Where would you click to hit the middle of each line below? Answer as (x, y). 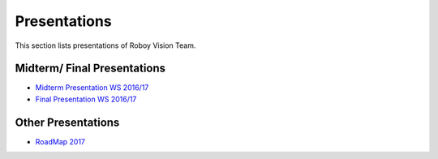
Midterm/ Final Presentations (90, 69)
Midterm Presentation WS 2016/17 (92, 88)
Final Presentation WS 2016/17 (86, 99)
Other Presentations (67, 122)
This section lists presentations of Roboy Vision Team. (105, 45)
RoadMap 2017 (60, 141)
